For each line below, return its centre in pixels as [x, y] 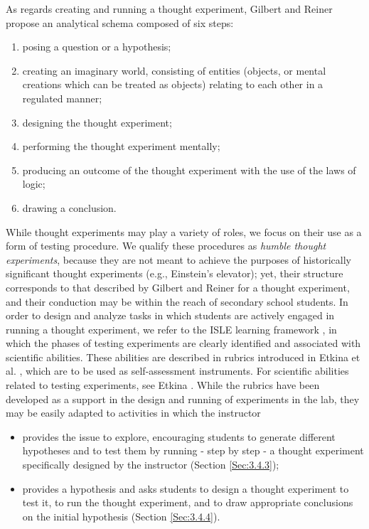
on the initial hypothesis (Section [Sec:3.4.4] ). [121, 516]
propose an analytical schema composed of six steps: [120, 22]
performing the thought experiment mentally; [121, 146]
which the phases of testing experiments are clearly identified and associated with [183, 343]
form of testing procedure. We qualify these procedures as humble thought [166, 246]
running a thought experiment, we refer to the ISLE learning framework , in [171, 329]
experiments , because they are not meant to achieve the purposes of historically [178, 259]
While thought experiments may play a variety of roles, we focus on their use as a [184, 231]
